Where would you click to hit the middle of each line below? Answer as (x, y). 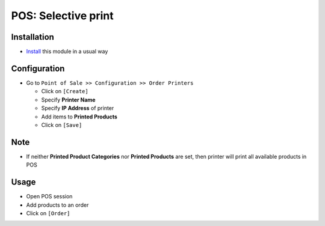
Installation (32, 37)
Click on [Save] (62, 125)
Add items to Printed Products (79, 117)
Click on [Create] (65, 91)
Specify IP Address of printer (78, 108)
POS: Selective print (62, 16)
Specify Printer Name (68, 100)
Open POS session (49, 197)
